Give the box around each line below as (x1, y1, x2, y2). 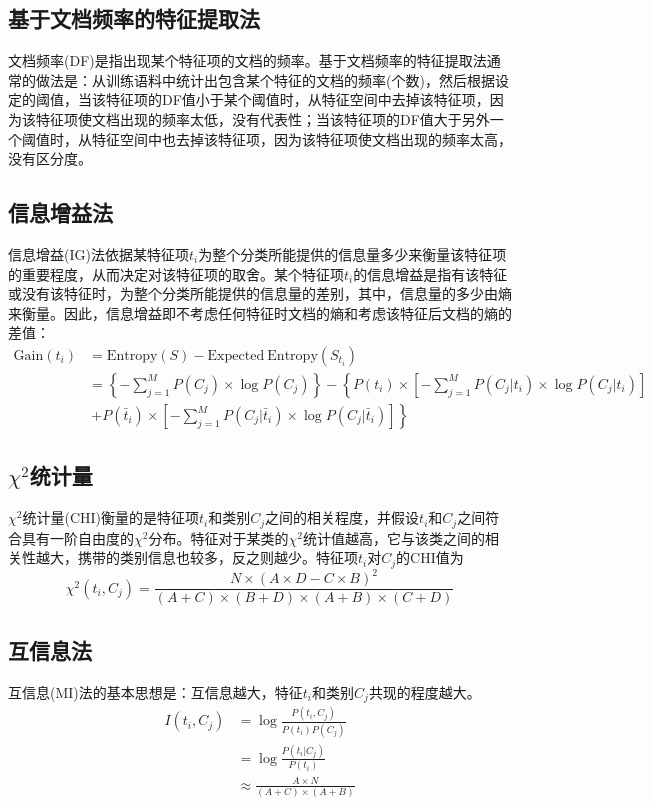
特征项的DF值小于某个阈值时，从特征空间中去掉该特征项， (105, 89, 490, 110)
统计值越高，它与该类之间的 (302, 527, 485, 548)
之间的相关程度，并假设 (265, 507, 420, 528)
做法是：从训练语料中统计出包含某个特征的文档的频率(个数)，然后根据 (35, 69, 495, 90)
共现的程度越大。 (368, 681, 481, 702)
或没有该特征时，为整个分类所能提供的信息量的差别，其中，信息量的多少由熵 (8, 283, 512, 304)
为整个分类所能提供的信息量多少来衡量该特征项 (198, 243, 507, 264)
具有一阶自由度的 (21, 527, 134, 548)
